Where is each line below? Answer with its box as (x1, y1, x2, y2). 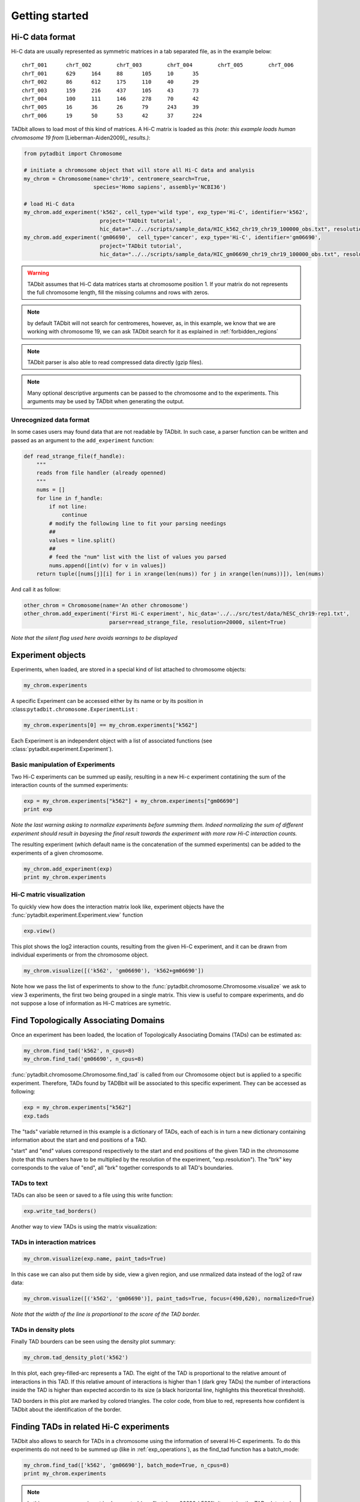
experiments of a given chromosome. (11, 849, 104, 856)
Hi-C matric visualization (11, 890, 85, 899)
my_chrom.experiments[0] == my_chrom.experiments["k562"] (23, 722, 198, 729)
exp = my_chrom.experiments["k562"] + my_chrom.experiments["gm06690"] (23, 798, 239, 804)
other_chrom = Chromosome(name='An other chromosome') (23, 602, 188, 609)
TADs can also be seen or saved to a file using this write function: (11, 1191, 173, 1199)
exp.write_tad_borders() (23, 1208, 97, 1215)
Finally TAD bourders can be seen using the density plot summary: (11, 1338, 176, 1345)
